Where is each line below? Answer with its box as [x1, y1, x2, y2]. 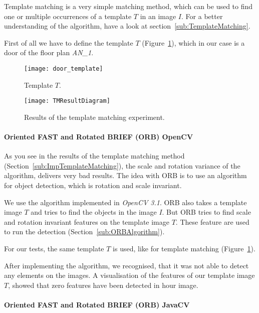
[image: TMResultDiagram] [24, 97, 110, 105]
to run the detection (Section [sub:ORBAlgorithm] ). [4, 226, 165, 237]
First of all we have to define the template [4, 37, 133, 48]
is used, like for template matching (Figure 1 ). [113, 243, 255, 254]
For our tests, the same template [4, 243, 104, 254]
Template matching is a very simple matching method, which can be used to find [4, 1, 253, 11]
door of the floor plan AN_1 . [4, 47, 94, 58]
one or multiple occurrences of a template [4, 11, 132, 21]
